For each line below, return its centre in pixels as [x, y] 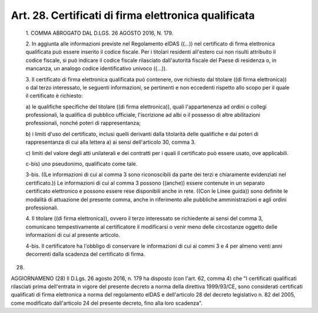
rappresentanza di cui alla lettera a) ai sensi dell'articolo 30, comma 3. [111, 142]
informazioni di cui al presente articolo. [73, 235]
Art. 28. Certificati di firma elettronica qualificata [133, 15]
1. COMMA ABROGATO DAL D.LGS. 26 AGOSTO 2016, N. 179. [100, 33]
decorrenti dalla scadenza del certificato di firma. [85, 254]
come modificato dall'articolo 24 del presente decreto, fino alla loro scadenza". [107, 303]
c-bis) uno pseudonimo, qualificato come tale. [82, 164]
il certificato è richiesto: [54, 96]
